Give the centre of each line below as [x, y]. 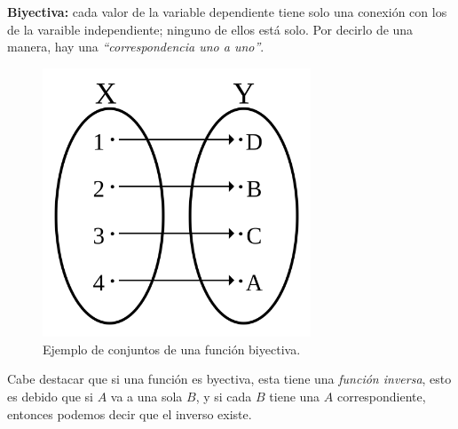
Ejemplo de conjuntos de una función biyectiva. [172, 349]
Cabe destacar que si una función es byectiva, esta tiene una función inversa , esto [229, 379]
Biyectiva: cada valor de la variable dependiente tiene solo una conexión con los [227, 12]
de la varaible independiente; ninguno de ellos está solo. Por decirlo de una [210, 29]
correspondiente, [381, 396]
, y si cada [224, 396]
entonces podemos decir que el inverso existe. [130, 413]
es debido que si [50, 396]
